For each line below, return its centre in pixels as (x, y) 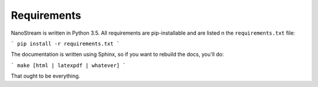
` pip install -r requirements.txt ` (65, 43)
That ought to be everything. (46, 76)
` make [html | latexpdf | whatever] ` (68, 65)
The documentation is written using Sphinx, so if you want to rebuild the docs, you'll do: (117, 54)
